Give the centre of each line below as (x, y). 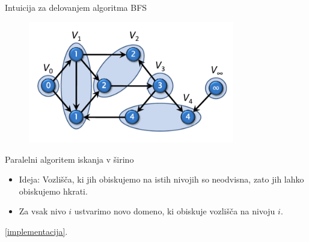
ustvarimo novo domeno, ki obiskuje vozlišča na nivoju (175, 211)
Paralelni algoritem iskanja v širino (69, 159)
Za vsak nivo (42, 211)
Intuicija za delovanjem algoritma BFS (76, 7)
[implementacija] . (36, 231)
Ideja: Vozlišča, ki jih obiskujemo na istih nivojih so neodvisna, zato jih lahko (161, 179)
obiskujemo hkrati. (53, 191)
